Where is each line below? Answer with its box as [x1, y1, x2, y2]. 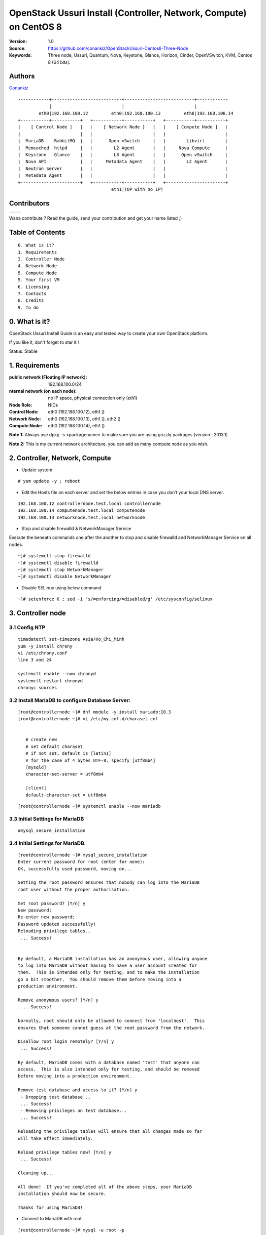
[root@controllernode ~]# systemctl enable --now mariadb [18, 803, 161, 809]
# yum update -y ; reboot [18, 478, 81, 484]
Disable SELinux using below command [21, 584, 101, 590]
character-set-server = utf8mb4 [25, 771, 104, 777]
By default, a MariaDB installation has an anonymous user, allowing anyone [18, 956, 208, 961]
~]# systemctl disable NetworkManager [18, 574, 112, 579]
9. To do [18, 304, 39, 310]
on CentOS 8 [9, 21, 63, 32]
